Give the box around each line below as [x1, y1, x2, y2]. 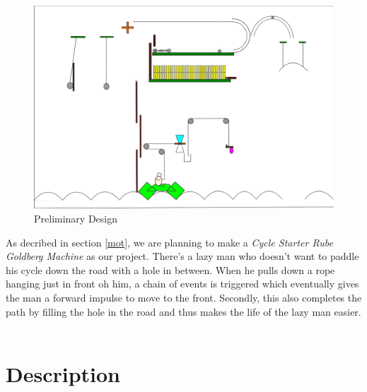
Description [6, 359, 121, 388]
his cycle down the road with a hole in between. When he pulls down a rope [6, 262, 335, 277]
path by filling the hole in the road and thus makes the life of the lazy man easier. [6, 304, 361, 319]
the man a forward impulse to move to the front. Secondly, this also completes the [6, 290, 362, 304]
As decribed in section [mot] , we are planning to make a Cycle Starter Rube [6, 234, 333, 249]
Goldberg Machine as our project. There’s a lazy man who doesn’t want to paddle [6, 249, 359, 263]
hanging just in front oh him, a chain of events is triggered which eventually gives [6, 276, 359, 291]
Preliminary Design [34, 210, 118, 225]
